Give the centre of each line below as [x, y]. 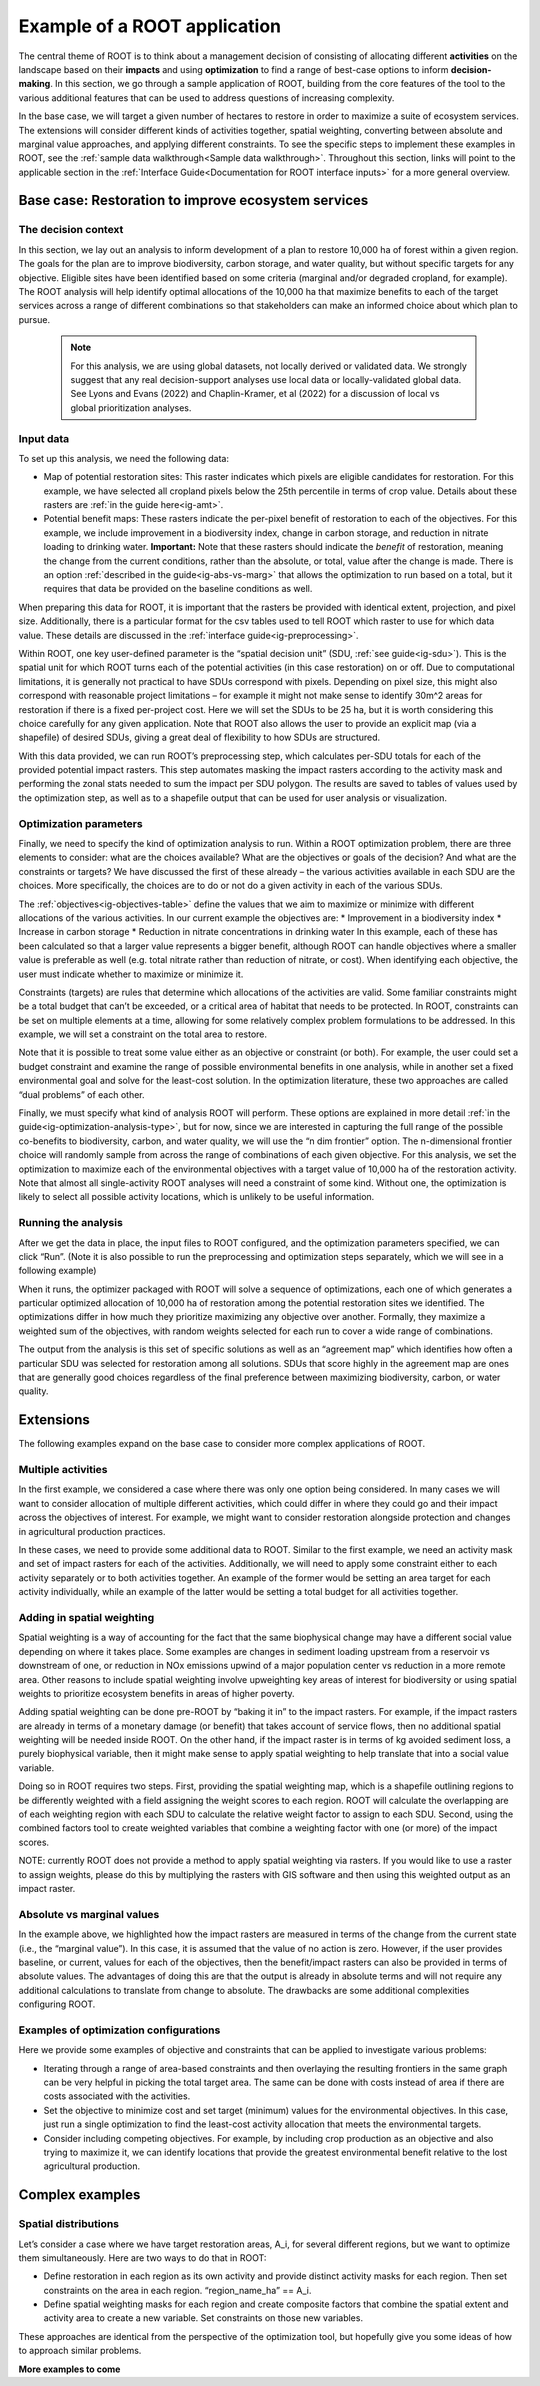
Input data [44, 438]
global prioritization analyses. [131, 407]
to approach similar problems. [80, 2351]
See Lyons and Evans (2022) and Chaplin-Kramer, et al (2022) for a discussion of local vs [255, 394]
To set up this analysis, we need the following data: [124, 458]
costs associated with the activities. [117, 2096]
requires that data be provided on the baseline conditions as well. [178, 589]
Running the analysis [71, 1223]
